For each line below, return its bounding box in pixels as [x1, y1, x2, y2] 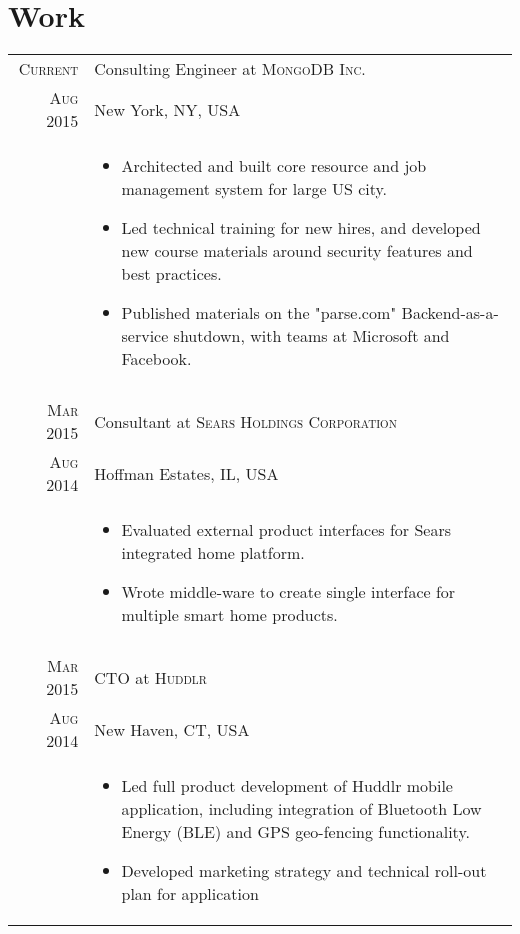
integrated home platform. [121, 541, 305, 565]
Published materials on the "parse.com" [121, 301, 397, 325]
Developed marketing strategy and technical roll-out [121, 859, 487, 883]
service [121, 324, 169, 348]
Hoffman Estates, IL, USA [94, 461, 279, 485]
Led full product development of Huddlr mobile [121, 774, 453, 798]
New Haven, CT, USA [94, 717, 250, 741]
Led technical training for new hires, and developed [121, 216, 481, 240]
